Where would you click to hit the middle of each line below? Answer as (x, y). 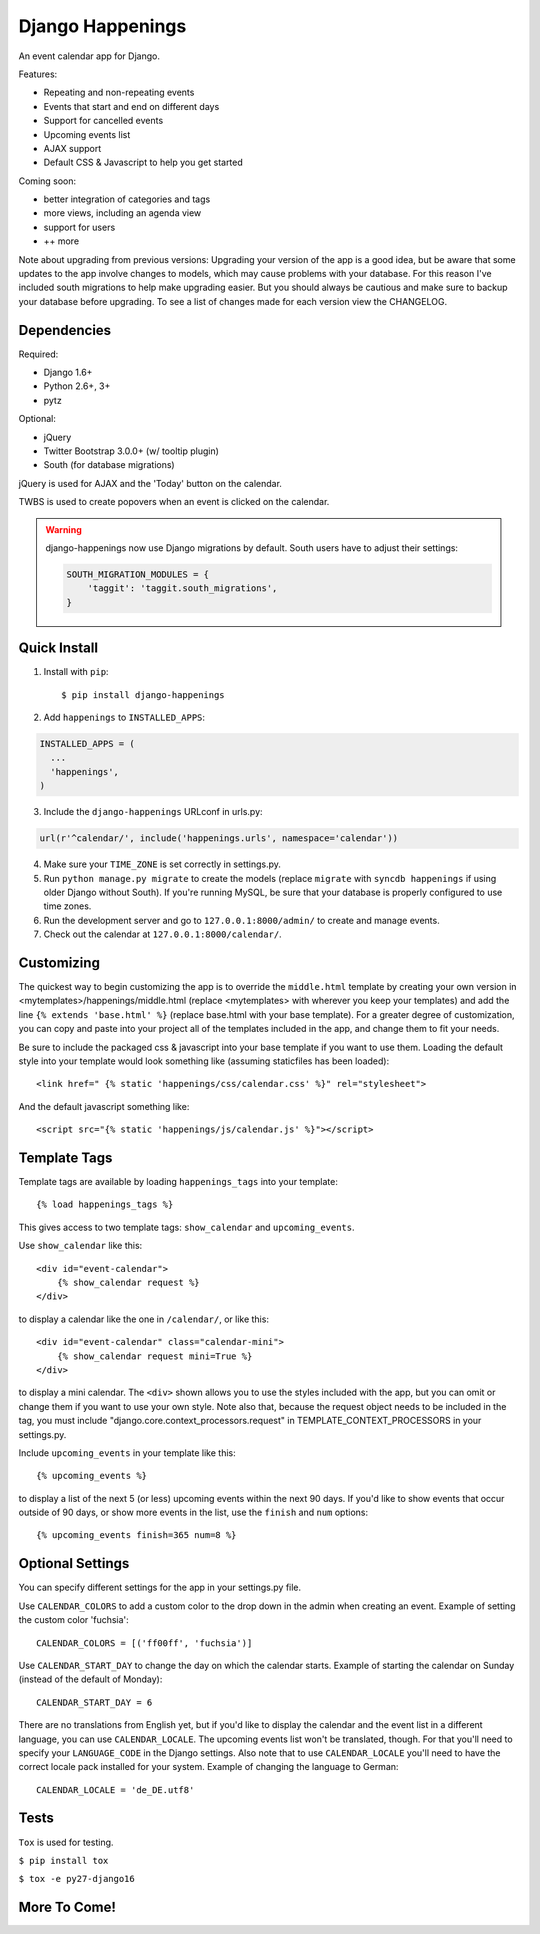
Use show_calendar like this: (80, 1246)
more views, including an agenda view (122, 213)
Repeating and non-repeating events (119, 92)
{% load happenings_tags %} (105, 1204)
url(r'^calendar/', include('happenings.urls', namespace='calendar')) (219, 838)
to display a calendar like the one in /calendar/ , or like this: (144, 1319)
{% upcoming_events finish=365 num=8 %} (136, 1535)
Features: (38, 74)
